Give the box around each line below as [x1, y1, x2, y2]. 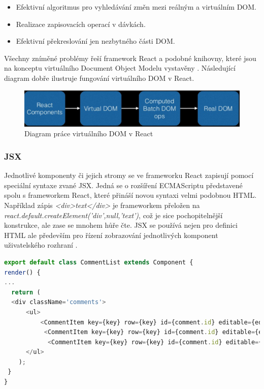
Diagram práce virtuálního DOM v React [24, 128, 153, 139]
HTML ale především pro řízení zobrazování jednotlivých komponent [4, 229, 218, 240]
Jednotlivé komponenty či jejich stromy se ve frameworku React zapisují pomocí [4, 170, 254, 181]
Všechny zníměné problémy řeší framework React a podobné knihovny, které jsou [4, 52, 256, 63]
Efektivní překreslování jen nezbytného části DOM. [16, 36, 175, 46]
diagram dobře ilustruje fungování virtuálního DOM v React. [4, 72, 194, 83]
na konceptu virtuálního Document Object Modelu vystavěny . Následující [4, 63, 236, 73]
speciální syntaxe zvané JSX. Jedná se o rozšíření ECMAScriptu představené [4, 179, 243, 190]
